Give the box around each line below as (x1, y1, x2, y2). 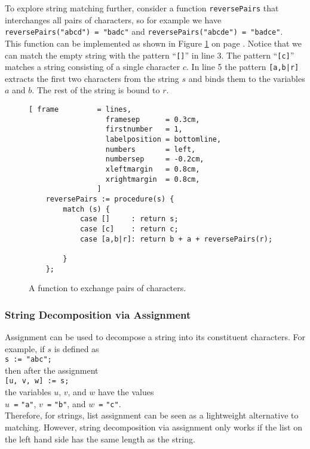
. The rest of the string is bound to (32, 84, 160, 96)
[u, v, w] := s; (5, 377, 69, 386)
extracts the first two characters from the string (5, 72, 179, 84)
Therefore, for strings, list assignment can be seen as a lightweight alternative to (5, 409, 299, 421)
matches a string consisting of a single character (5, 60, 180, 73)
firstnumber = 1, (105, 125, 183, 134)
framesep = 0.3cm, (105, 115, 200, 124)
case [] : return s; (79, 215, 179, 224)
